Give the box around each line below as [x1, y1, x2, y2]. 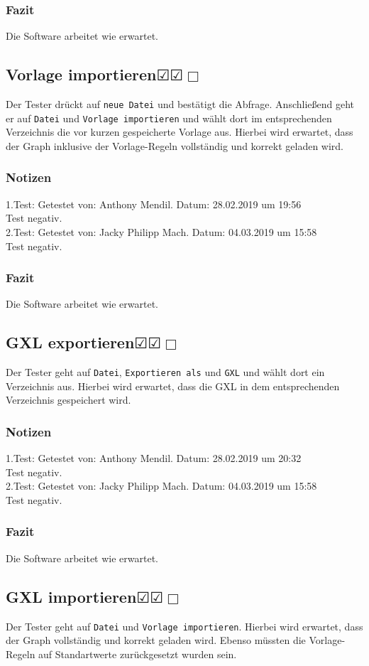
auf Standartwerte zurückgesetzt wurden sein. [38, 646, 237, 661]
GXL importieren [6, 585, 137, 607]
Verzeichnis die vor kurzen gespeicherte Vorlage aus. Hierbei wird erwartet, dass [6, 124, 353, 139]
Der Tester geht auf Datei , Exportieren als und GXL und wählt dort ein [6, 365, 325, 380]
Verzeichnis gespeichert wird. [6, 392, 131, 407]
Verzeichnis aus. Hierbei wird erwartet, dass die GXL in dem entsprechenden [6, 378, 340, 393]
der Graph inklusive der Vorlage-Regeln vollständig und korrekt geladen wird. [6, 138, 343, 153]
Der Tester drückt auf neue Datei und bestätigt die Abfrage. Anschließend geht [6, 97, 355, 112]
